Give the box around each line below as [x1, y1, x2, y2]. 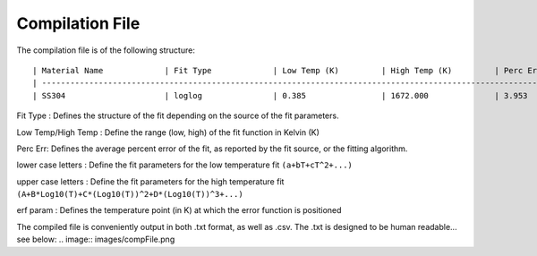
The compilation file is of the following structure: [16, 45, 196, 55]
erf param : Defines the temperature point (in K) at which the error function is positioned [16, 205, 342, 216]
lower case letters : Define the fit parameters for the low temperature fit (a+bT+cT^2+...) [16, 159, 354, 170]
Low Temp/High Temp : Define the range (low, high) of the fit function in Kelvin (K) [16, 126, 320, 138]
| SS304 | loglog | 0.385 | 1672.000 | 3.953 [32, 90, 528, 100]
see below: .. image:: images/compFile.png [16, 234, 175, 245]
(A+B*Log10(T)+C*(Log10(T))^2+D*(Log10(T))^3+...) [16, 189, 243, 200]
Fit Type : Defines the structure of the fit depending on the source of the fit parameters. [16, 110, 339, 121]
